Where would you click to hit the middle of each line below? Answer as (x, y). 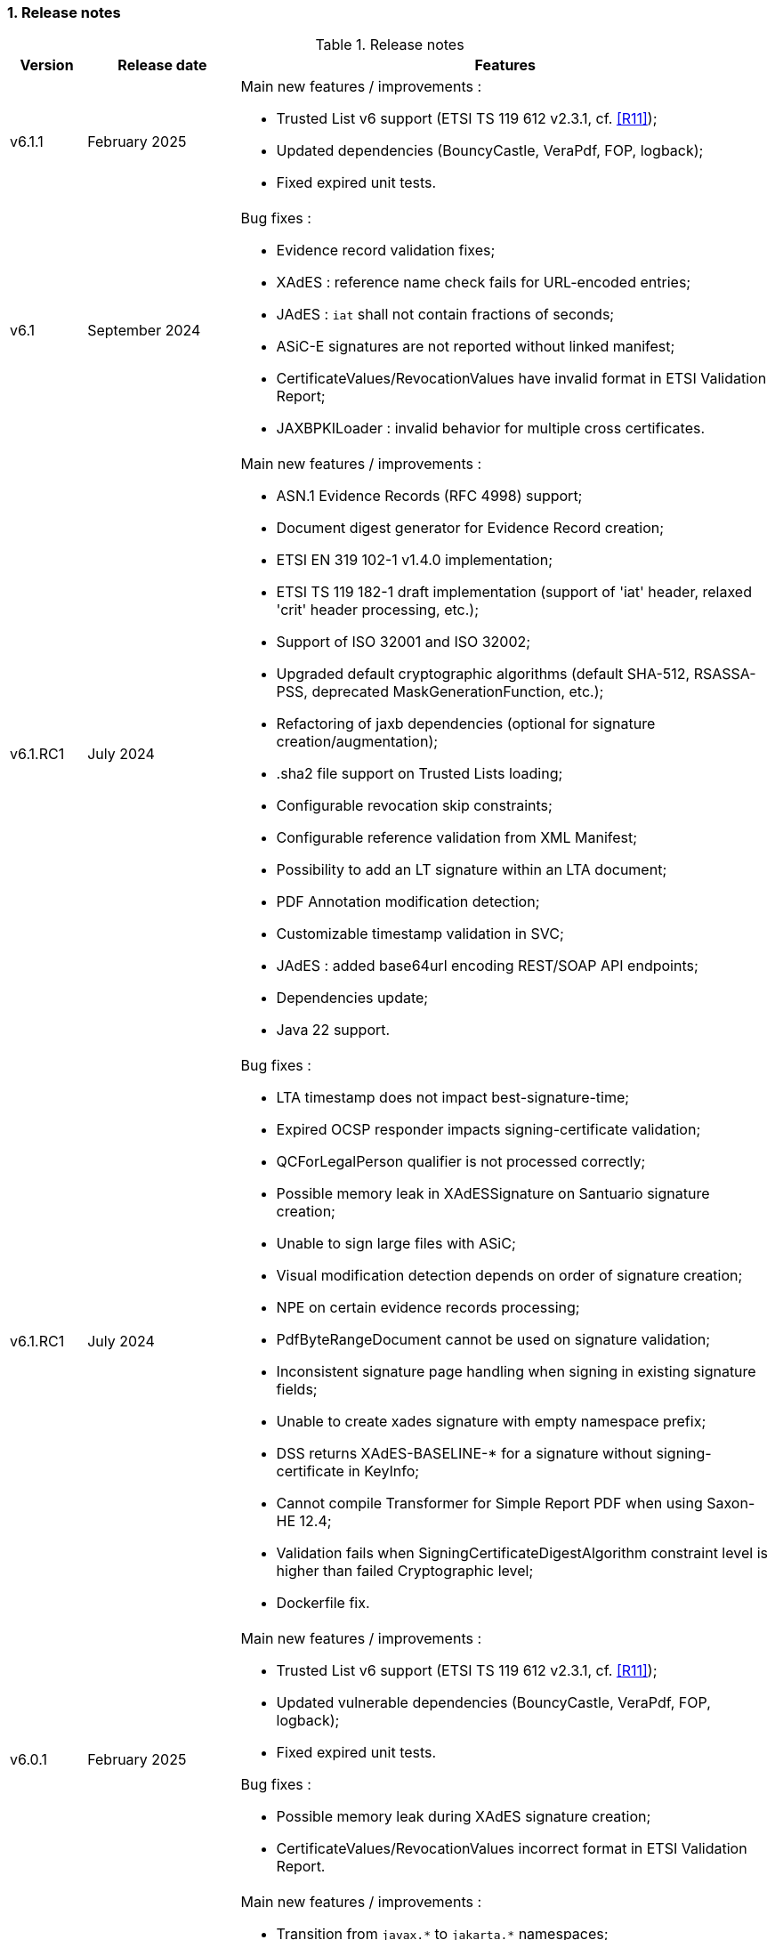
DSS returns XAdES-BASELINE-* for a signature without (464, 1454)
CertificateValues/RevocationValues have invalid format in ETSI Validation (521, 379)
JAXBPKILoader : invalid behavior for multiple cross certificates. (491, 428)
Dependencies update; (352, 998)
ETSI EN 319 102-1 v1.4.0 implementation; (414, 560)
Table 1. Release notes (390, 45)
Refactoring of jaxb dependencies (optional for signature (466, 724)
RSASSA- (725, 674)
